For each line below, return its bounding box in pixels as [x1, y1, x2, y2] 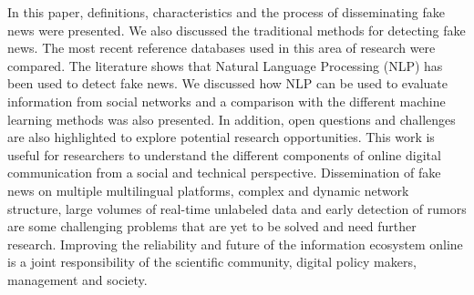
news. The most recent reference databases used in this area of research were [7, 38, 436, 57]
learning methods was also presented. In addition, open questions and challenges [7, 109, 456, 128]
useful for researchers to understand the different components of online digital [7, 145, 441, 164]
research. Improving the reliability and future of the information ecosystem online [7, 234, 463, 253]
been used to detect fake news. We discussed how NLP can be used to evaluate [7, 74, 448, 93]
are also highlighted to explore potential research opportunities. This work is [7, 127, 435, 147]
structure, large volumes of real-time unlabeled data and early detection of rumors [7, 198, 467, 218]
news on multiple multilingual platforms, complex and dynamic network [7, 180, 409, 199]
